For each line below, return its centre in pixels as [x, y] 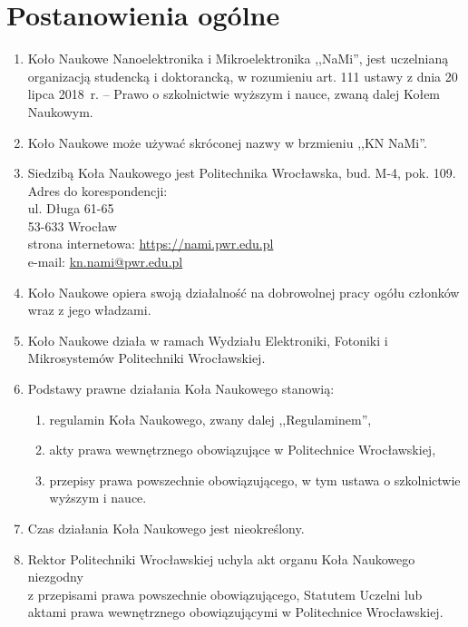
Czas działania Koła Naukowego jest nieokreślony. [166, 528]
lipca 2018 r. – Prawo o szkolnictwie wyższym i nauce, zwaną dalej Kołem [234, 94]
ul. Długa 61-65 [71, 208]
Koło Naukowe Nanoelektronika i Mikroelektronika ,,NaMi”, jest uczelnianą [238, 59]
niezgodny [55, 577]
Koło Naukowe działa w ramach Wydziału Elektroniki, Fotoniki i [208, 340]
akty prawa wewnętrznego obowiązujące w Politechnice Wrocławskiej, [243, 450]
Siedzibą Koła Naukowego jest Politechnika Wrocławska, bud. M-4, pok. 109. [242, 173]
